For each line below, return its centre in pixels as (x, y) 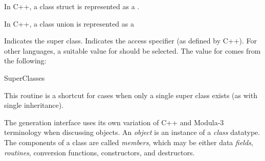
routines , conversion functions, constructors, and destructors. (100, 152)
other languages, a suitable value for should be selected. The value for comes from (132, 50)
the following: (25, 61)
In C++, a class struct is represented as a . (72, 6)
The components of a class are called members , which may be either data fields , (129, 142)
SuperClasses (25, 77)
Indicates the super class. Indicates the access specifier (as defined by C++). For (131, 41)
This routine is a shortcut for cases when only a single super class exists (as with (131, 95)
